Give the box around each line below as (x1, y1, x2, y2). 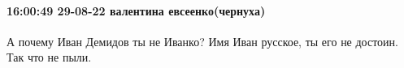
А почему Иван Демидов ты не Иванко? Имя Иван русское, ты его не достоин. (7, 32, 398, 49)
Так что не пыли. (7, 49, 92, 66)
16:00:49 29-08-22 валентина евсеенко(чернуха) (7, 2, 266, 19)
